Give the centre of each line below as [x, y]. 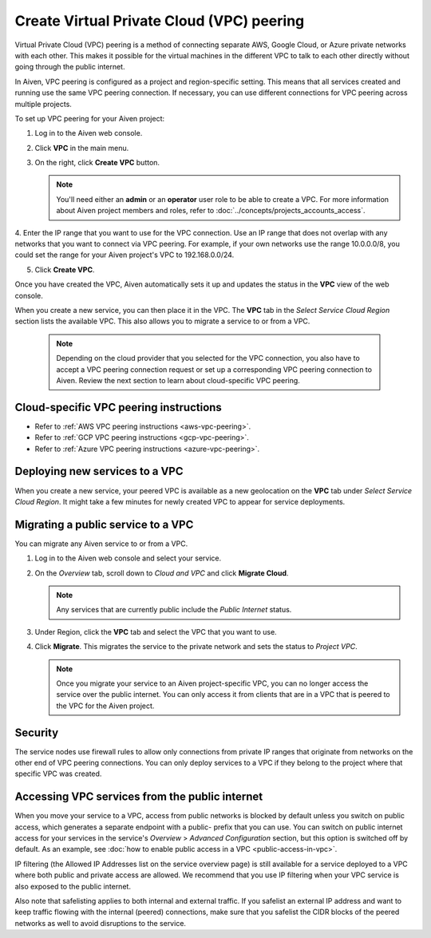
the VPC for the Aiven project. [105, 706]
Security [37, 732]
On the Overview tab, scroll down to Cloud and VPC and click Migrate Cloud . [162, 573]
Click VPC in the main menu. [82, 148]
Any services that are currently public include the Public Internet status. [174, 610]
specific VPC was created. [58, 774]
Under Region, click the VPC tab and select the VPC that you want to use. [156, 631]
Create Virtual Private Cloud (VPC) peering [160, 21]
